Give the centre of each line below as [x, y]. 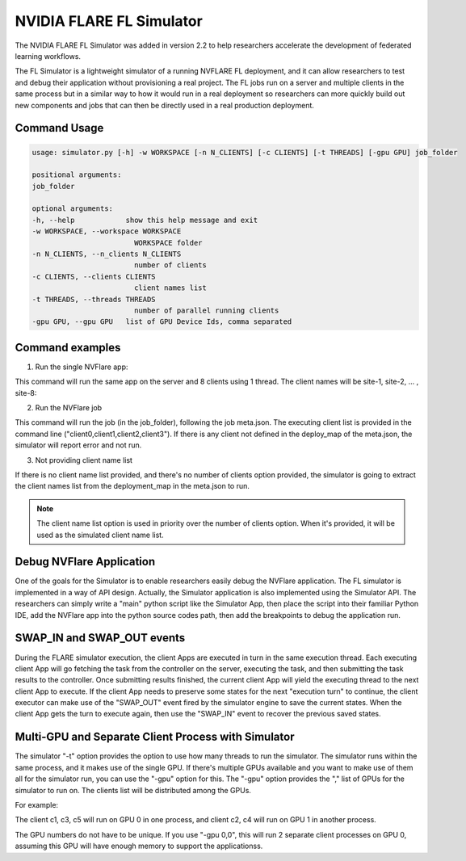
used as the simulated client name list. [101, 535]
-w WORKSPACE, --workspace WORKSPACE [107, 231]
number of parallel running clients [206, 310]
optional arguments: [72, 209]
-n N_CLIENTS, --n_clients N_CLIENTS [107, 254]
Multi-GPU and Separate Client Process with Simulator [155, 737]
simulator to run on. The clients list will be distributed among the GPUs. [133, 790]
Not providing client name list [84, 460]
